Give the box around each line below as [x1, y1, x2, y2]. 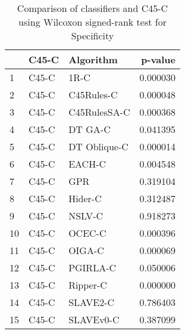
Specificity [71, 29, 114, 42]
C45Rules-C [68, 88, 118, 101]
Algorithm [68, 52, 118, 66]
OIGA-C [68, 243, 104, 257]
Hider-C [68, 191, 102, 205]
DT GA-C [68, 122, 111, 136]
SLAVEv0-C [68, 313, 120, 326]
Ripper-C [68, 278, 107, 292]
